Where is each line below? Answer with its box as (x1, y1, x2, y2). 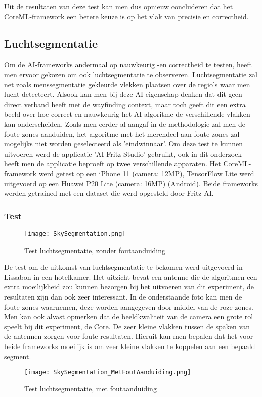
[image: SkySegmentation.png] (24, 230, 126, 237)
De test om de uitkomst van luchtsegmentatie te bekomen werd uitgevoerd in (4, 262, 243, 272)
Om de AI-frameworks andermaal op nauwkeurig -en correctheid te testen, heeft (4, 59, 252, 70)
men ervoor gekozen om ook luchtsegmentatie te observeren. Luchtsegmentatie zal (4, 69, 257, 79)
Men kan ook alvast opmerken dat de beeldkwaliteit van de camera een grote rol (4, 311, 253, 322)
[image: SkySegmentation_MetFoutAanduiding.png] (24, 369, 191, 376)
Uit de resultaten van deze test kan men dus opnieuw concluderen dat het (4, 1, 233, 11)
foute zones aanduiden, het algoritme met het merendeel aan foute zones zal (4, 128, 240, 139)
